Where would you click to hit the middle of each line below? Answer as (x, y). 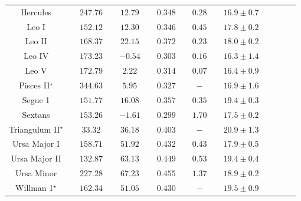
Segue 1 (36, 99)
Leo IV (36, 56)
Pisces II (35, 85)
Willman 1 (35, 187)
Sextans (36, 114)
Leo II (36, 41)
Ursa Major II (36, 158)
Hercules (36, 11)
